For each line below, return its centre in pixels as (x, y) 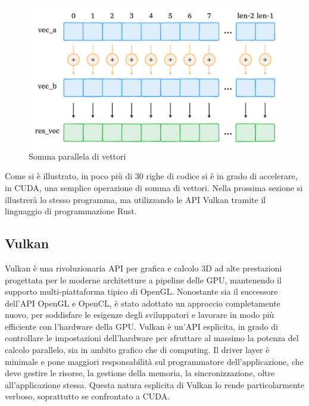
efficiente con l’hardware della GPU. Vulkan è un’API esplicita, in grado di (141, 326)
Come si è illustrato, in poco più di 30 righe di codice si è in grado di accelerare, (151, 176)
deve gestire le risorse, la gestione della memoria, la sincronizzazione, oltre (140, 373)
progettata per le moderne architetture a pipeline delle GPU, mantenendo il (143, 279)
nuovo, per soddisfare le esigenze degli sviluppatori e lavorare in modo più (140, 315)
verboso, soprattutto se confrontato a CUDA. (88, 396)
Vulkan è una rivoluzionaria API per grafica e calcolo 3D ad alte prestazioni (143, 268)
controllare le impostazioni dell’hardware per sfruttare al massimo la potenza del (152, 338)
